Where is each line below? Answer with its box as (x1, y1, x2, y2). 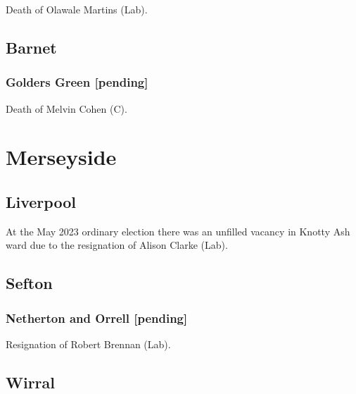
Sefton (6, 272, 53, 294)
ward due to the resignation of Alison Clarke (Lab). (6, 238, 228, 252)
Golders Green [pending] (6, 73, 148, 91)
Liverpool (6, 190, 76, 212)
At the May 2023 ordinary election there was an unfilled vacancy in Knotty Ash (6, 223, 350, 238)
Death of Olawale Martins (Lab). (6, 2, 148, 16)
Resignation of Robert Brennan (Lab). (6, 336, 171, 351)
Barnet (6, 36, 57, 58)
